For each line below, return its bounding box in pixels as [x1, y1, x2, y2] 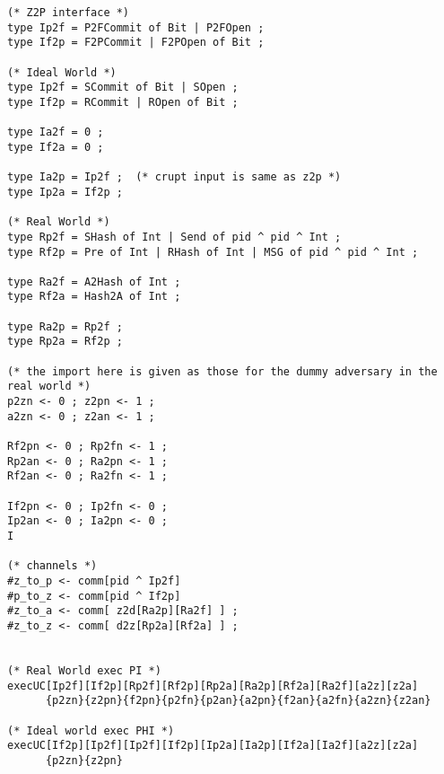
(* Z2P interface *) [7, 6, 130, 19]
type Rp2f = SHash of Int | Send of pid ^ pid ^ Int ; [7, 230, 342, 243]
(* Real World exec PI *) [7, 664, 161, 677]
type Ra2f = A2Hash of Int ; [7, 275, 181, 288]
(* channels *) [7, 559, 98, 573]
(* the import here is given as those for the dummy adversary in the [7, 365, 438, 378]
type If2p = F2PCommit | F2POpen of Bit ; [7, 36, 265, 49]
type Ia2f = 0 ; [7, 126, 104, 139]
